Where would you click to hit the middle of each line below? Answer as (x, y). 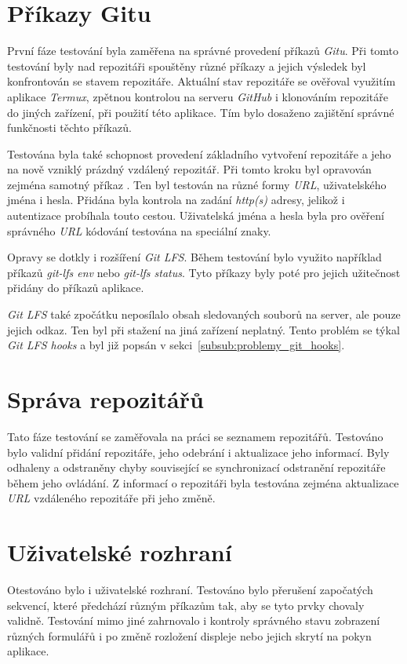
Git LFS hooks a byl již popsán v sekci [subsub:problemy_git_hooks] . (176, 345)
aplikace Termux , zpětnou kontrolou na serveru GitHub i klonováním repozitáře (198, 96)
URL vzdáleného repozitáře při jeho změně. (111, 498)
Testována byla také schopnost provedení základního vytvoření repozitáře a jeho (199, 153)
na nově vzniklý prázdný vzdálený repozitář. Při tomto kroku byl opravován (189, 169)
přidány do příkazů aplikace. (76, 288)
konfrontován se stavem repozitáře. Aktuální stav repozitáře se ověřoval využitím (202, 81)
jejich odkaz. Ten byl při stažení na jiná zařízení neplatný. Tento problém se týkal (203, 329)
